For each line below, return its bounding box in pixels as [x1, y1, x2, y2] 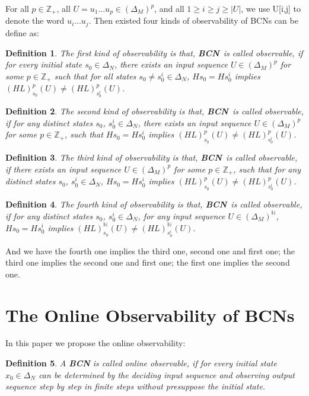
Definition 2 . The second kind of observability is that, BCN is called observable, [5, 105, 304, 117]
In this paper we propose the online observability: [5, 337, 186, 349]
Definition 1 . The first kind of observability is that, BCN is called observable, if [5, 46, 303, 59]
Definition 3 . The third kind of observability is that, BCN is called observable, [5, 151, 298, 164]
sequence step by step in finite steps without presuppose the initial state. [5, 380, 266, 392]
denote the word [5, 14, 65, 27]
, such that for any [233, 162, 301, 175]
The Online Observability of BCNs [5, 302, 295, 327]
